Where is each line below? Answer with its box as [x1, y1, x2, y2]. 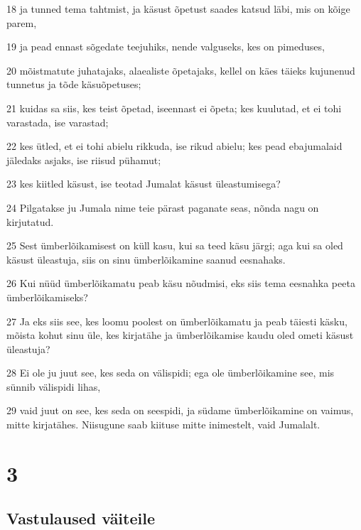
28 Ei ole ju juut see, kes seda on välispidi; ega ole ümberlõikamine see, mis [6, 365, 335, 380]
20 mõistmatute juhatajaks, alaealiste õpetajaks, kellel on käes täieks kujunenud [6, 63, 355, 77]
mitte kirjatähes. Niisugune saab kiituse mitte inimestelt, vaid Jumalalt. [6, 417, 320, 432]
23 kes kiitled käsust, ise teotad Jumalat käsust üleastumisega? [6, 176, 281, 191]
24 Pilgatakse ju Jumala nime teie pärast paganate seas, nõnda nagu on [6, 200, 319, 215]
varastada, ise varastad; [6, 114, 109, 129]
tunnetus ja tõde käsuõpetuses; [6, 77, 141, 92]
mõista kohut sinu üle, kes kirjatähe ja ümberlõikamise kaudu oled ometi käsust [6, 328, 354, 342]
